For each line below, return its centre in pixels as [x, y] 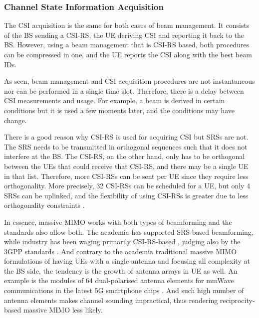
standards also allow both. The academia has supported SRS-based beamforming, [129, 232]
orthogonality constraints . [44, 205]
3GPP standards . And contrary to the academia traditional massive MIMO [121, 251]
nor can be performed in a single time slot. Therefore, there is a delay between [124, 90]
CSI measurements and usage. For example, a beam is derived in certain [115, 100]
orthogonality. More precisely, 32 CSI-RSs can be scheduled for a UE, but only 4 [127, 186]
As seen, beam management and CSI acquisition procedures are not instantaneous [129, 81]
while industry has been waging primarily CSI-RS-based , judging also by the [122, 241]
